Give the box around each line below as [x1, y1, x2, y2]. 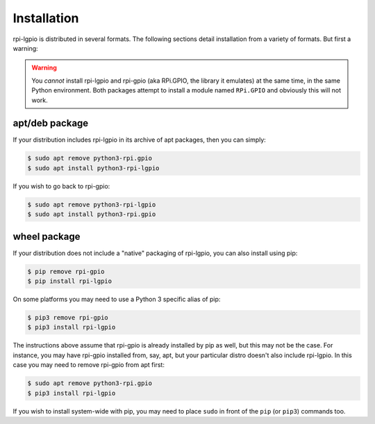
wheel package [12, 230, 81, 243]
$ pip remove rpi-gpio [27, 268, 105, 275]
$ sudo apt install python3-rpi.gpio [27, 211, 156, 218]
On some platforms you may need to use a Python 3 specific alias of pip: [12, 295, 221, 303]
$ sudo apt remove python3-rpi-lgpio [27, 200, 156, 209]
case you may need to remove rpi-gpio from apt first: [12, 361, 165, 369]
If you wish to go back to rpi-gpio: [12, 181, 110, 190]
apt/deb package [12, 117, 89, 129]
